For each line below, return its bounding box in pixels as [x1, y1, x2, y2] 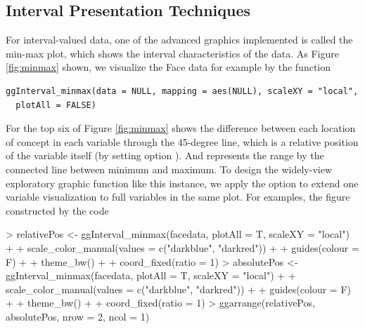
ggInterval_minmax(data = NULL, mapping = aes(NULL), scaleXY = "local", [6, 86, 359, 96]
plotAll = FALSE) [15, 100, 96, 110]
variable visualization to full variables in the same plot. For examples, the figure [6, 189, 350, 204]
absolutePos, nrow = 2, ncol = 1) [6, 309, 150, 323]
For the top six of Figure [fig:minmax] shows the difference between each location [6, 121, 356, 135]
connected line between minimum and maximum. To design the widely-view [6, 161, 332, 176]
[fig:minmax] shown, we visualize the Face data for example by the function [6, 60, 331, 74]
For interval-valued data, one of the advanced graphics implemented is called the [6, 32, 353, 47]
